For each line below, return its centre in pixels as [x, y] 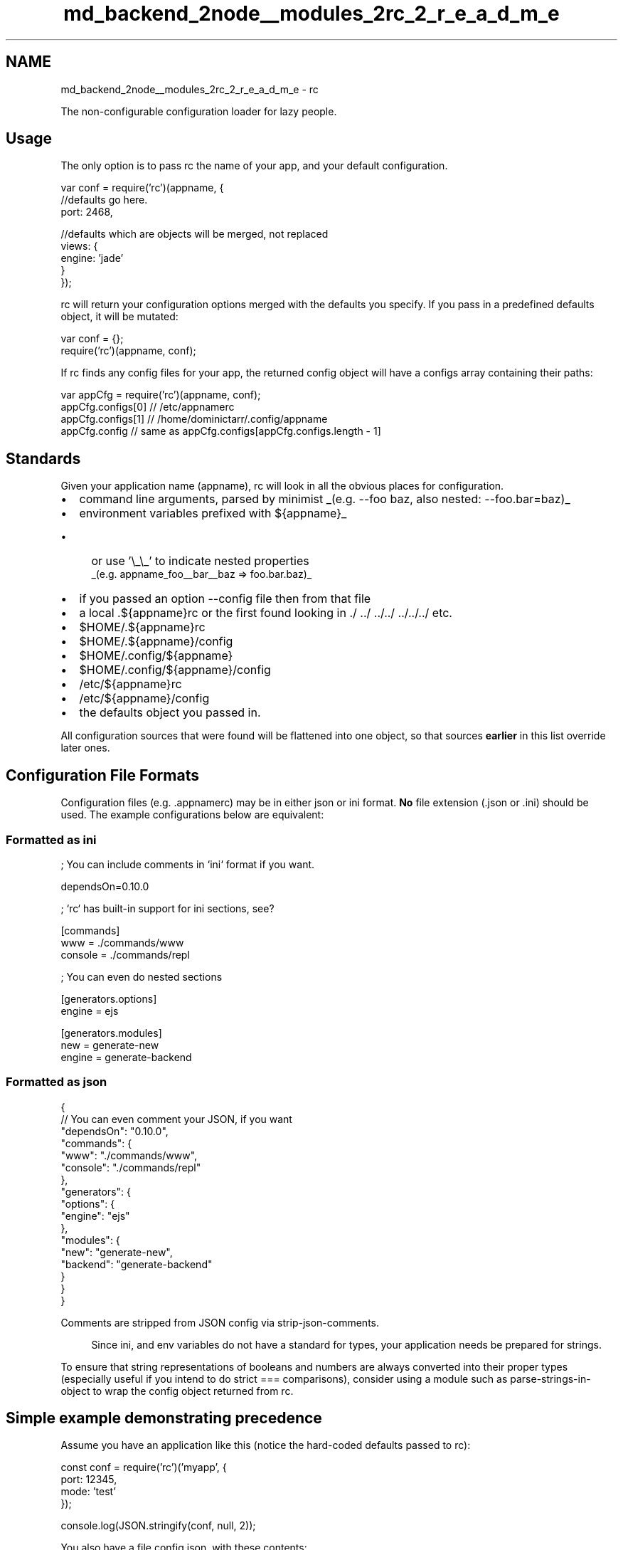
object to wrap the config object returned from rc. [177, 1391]
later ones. [85, 748]
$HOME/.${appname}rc [142, 627]
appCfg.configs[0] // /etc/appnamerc [148, 407]
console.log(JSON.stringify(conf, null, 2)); [158, 1526]
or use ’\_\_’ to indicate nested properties [200, 561]
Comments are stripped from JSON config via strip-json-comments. [220, 1322]
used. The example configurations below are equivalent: [192, 815]
